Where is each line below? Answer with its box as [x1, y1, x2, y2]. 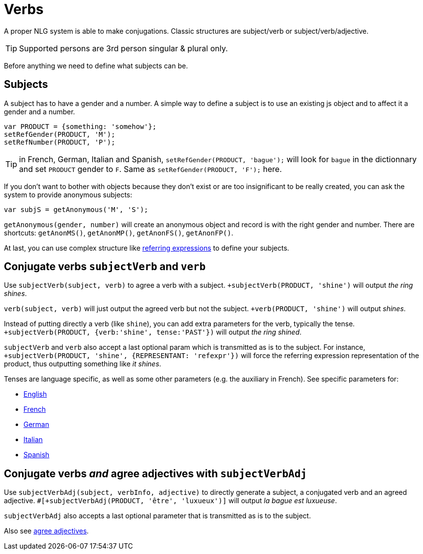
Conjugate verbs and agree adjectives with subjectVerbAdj [4, 467, 307, 480]
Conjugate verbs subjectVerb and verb [4, 260, 206, 273]
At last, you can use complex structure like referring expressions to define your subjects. [4, 243, 289, 252]
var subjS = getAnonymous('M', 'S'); [4, 205, 149, 213]
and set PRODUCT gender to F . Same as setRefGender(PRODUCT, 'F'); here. [19, 164, 282, 174]
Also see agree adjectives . [4, 527, 89, 535]
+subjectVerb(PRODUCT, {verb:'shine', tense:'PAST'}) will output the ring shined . [4, 328, 302, 337]
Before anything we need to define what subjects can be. [4, 61, 188, 70]
